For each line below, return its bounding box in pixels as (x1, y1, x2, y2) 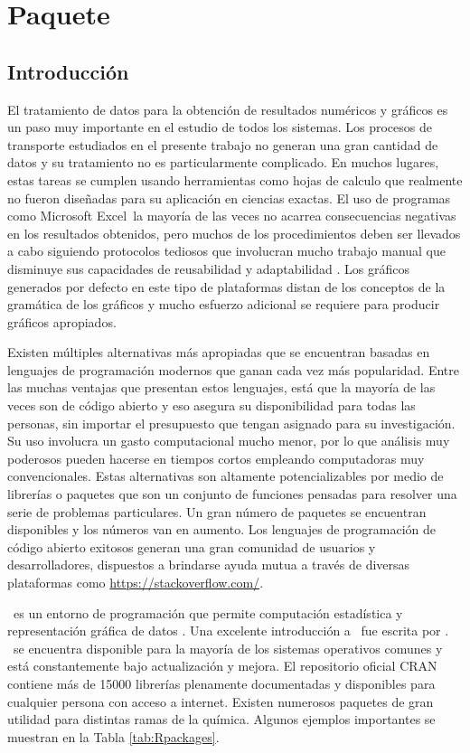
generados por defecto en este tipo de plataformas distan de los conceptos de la (7, 277, 446, 296)
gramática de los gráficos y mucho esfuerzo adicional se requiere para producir (7, 295, 440, 314)
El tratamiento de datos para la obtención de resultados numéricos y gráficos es (7, 99, 448, 118)
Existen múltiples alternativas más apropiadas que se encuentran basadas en (7, 343, 430, 362)
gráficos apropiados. (7, 312, 117, 331)
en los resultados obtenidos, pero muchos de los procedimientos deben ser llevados (7, 223, 461, 242)
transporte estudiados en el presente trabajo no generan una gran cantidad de (7, 135, 438, 154)
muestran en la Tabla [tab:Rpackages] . (7, 727, 220, 746)
